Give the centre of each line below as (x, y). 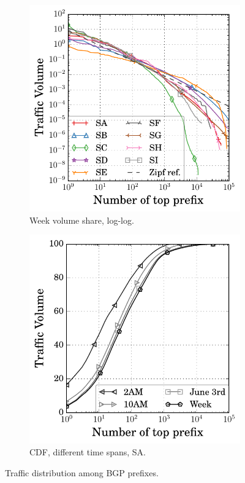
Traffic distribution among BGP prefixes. (82, 472)
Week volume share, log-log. (82, 220)
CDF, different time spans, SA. (88, 452)
